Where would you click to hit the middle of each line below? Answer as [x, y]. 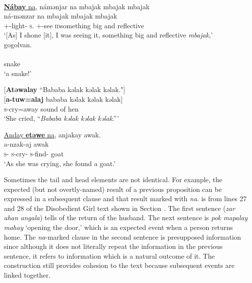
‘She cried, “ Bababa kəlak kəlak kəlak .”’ [62, 118]
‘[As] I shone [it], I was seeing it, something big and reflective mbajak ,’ [108, 35]
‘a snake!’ [18, 73]
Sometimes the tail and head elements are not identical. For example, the [113, 179]
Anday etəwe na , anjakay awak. [53, 134]
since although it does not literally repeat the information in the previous [113, 246]
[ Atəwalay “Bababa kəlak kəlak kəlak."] [65, 89]
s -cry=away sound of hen [41, 108]
